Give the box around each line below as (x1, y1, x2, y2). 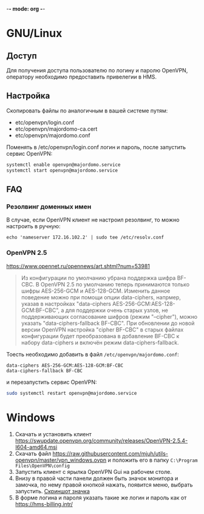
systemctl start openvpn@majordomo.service (6, 167, 118, 173)
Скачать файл (15, 450, 52, 457)
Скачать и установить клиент (15, 431, 92, 438)
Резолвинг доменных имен (6, 202, 92, 210)
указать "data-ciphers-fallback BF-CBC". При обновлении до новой (21, 319, 195, 327)
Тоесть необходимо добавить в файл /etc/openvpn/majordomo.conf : (6, 350, 179, 358)
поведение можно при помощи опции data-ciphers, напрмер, (21, 293, 181, 300)
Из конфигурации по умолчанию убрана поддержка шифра (21, 274, 176, 282)
